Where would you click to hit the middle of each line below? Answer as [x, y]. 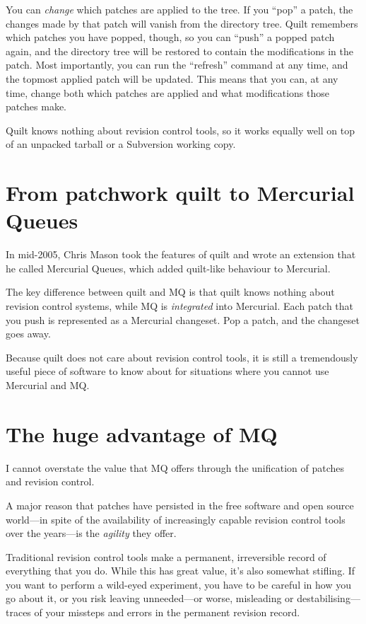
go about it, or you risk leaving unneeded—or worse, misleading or [150, 598]
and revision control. [50, 481]
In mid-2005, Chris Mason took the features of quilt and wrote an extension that [181, 254]
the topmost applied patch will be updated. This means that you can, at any [172, 78]
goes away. [28, 334]
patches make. [36, 106]
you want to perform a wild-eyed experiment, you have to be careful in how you [178, 584]
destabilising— [329, 598]
